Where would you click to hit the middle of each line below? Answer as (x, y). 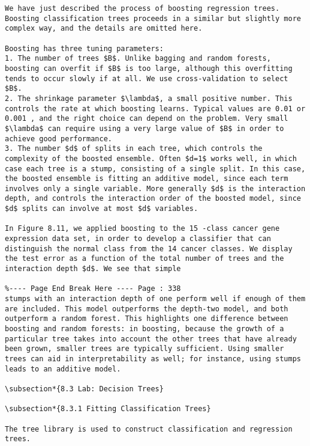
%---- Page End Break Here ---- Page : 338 (93, 289)
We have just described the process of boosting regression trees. (142, 8)
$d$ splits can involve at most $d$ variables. (102, 209)
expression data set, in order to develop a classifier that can (138, 239)
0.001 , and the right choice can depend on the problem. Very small (147, 119)
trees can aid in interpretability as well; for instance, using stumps (153, 359)
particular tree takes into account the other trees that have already (151, 339)
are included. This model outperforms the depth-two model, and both (147, 309)
